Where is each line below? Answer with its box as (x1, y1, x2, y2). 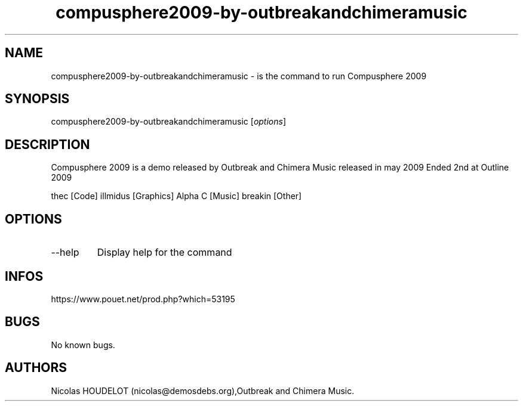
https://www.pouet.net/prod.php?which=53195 (51, 293, 235, 304)
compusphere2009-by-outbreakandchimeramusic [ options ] (51, 116, 287, 127)
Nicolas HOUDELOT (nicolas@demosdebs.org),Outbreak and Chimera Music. (51, 385, 355, 396)
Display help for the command (97, 246, 232, 259)
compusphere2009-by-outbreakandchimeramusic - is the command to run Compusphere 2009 (51, 70, 427, 81)
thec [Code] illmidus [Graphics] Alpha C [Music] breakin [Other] (51, 191, 302, 202)
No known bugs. (51, 339, 115, 350)
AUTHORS (5, 360, 67, 376)
